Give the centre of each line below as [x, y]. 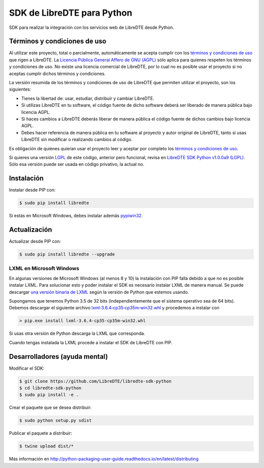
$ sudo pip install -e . [49, 395]
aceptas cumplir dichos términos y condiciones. [57, 73]
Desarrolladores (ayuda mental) [58, 357]
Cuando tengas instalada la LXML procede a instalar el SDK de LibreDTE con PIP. [91, 342]
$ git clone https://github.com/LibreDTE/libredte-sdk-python [95, 381]
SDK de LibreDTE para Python [71, 13]
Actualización [31, 230]
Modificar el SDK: [27, 368]
